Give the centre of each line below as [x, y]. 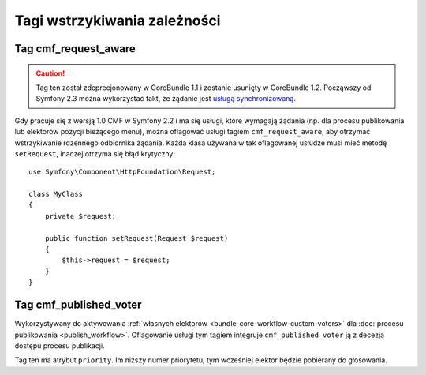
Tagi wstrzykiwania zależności [118, 21]
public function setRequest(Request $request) [136, 238]
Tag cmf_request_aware [75, 49]
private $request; [80, 216]
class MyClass [56, 194]
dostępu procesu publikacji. [60, 345]
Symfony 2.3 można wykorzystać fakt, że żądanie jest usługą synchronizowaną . [166, 99]
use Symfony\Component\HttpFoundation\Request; [122, 172]
